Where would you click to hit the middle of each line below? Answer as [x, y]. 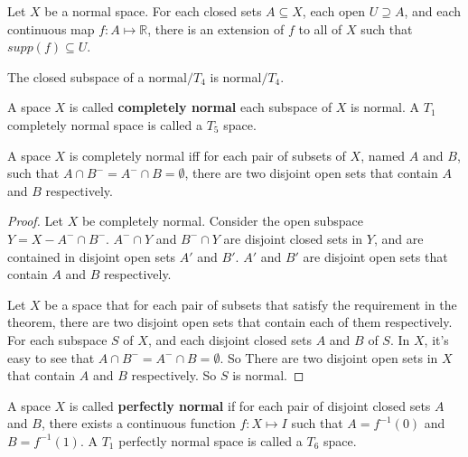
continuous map [51, 28]
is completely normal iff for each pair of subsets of [207, 155]
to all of [320, 28]
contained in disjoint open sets [92, 256]
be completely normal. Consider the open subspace [222, 221]
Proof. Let [35, 221]
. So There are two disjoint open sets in [329, 357]
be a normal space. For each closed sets [153, 11]
